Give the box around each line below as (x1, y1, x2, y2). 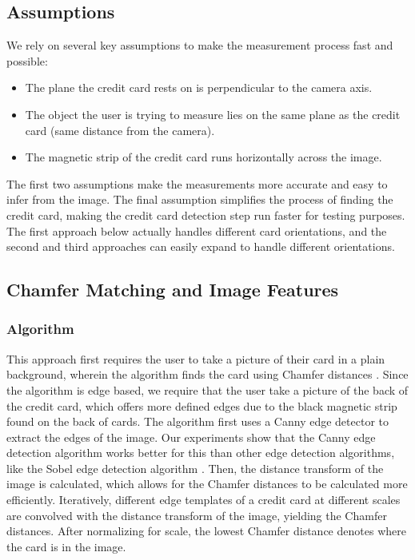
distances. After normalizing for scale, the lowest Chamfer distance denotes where (6, 522, 406, 539)
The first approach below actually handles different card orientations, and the (6, 222, 387, 239)
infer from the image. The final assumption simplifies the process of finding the (6, 191, 393, 208)
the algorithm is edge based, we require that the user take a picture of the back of (6, 381, 409, 398)
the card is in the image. (6, 538, 126, 554)
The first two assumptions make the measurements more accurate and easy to (6, 175, 388, 192)
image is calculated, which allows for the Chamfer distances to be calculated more (6, 475, 408, 492)
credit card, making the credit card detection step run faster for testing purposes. (6, 206, 405, 223)
